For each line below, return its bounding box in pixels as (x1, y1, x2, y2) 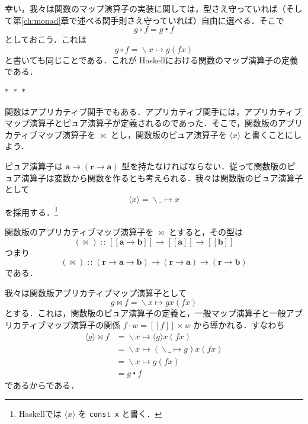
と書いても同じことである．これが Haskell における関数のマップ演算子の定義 (5, 53, 299, 66)
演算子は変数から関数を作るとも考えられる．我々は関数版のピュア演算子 (21, 171, 303, 184)
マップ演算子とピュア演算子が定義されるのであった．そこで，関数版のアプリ (5, 117, 303, 129)
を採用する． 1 (5, 204, 58, 218)
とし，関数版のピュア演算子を (110, 128, 227, 140)
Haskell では (18, 407, 62, 420)
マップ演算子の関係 (46, 318, 121, 330)
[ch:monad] (21, 14, 61, 26)
